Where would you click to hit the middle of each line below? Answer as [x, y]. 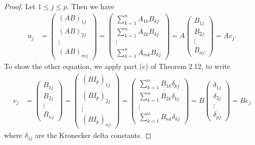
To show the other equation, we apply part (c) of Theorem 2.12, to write [117, 66]
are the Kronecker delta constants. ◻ [93, 135]
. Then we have [91, 6]
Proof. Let [20, 6]
